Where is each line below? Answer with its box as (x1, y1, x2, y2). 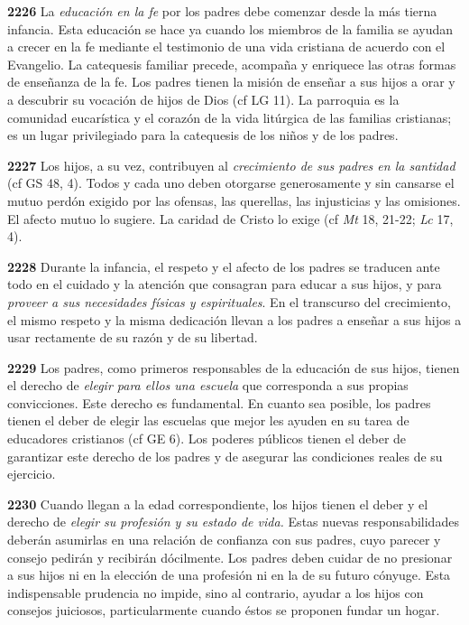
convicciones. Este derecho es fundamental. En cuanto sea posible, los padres (7, 393, 431, 412)
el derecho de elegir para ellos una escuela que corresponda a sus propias (7, 376, 409, 395)
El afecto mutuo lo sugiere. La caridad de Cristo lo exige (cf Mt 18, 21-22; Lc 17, (7, 209, 454, 228)
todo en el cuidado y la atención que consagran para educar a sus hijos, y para (7, 275, 442, 294)
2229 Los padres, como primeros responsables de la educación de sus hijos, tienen (7, 358, 460, 377)
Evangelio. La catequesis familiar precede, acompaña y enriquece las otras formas (7, 54, 456, 73)
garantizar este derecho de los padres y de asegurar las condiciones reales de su (7, 446, 443, 465)
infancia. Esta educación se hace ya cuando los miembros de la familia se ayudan (7, 19, 454, 38)
